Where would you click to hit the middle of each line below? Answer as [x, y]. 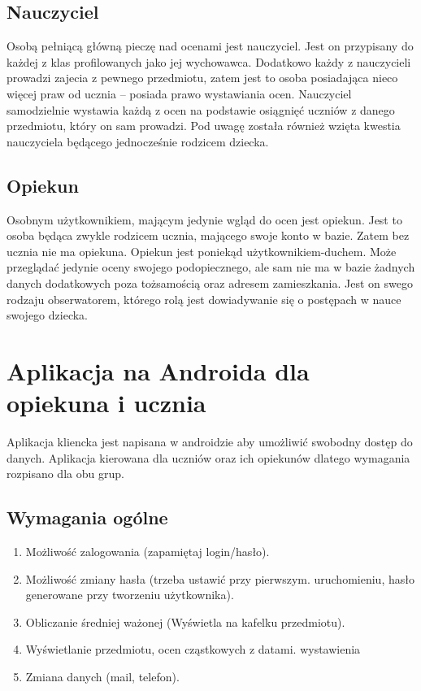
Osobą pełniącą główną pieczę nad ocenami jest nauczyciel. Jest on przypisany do [210, 46]
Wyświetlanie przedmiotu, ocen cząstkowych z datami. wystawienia [193, 649]
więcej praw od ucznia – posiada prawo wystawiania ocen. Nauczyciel [179, 93]
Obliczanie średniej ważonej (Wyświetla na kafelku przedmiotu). [185, 621]
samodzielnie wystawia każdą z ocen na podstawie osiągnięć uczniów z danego [201, 109]
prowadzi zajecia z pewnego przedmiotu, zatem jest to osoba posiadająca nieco [202, 78]
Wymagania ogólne [87, 517]
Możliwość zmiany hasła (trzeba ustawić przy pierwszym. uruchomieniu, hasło [220, 578]
